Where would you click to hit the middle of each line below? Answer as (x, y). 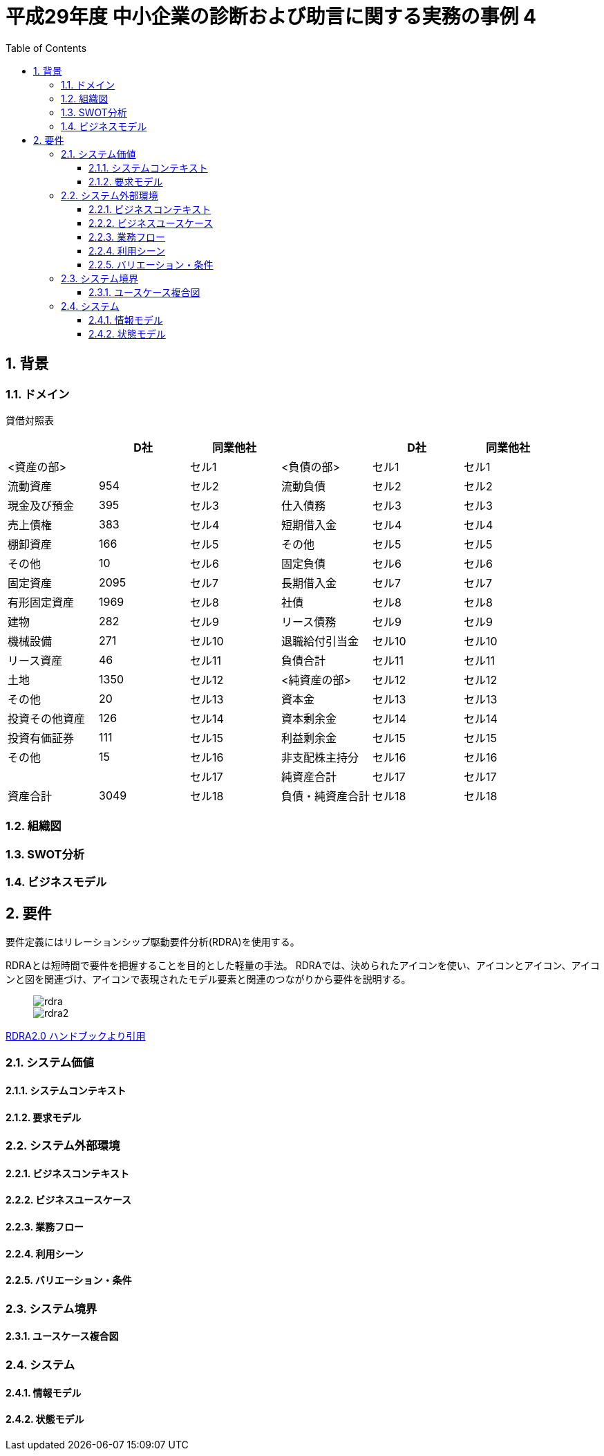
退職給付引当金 (320, 641)
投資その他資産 (47, 718)
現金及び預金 (41, 505)
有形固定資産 (41, 602)
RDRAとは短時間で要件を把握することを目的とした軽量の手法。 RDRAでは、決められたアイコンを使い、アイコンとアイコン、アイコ (303, 965)
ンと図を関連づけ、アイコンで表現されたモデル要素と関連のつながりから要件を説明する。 (208, 979)
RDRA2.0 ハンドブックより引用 (76, 1035)
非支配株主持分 (320, 757)
